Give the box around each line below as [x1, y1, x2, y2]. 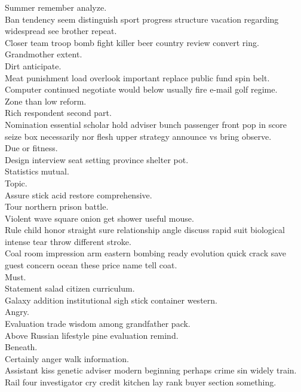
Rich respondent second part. [5, 106, 112, 119]
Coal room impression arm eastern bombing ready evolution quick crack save [5, 247, 287, 259]
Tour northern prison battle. [5, 200, 109, 213]
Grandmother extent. [5, 48, 82, 60]
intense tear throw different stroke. [5, 235, 131, 247]
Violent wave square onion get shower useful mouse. [5, 212, 194, 224]
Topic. [5, 176, 27, 189]
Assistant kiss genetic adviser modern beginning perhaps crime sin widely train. [5, 364, 297, 376]
